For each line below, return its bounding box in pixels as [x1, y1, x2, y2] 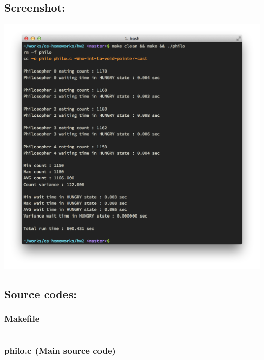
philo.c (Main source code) [4, 344, 116, 356]
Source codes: [4, 286, 77, 301]
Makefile [4, 312, 40, 325]
